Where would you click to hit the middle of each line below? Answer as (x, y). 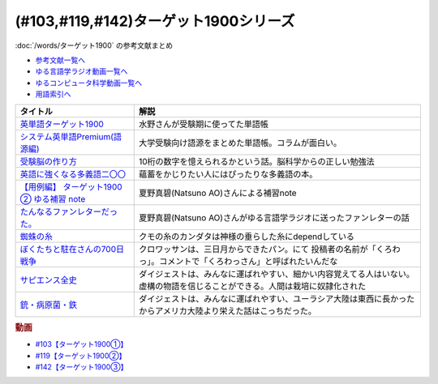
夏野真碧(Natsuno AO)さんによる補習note (217, 193)
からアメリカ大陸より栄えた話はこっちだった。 (227, 310)
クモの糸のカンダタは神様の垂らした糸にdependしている (246, 237)
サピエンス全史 (48, 279)
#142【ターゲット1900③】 (82, 367)
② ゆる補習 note (53, 198)
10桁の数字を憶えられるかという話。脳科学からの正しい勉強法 (256, 161)
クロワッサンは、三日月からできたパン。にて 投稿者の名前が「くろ (265, 249)
